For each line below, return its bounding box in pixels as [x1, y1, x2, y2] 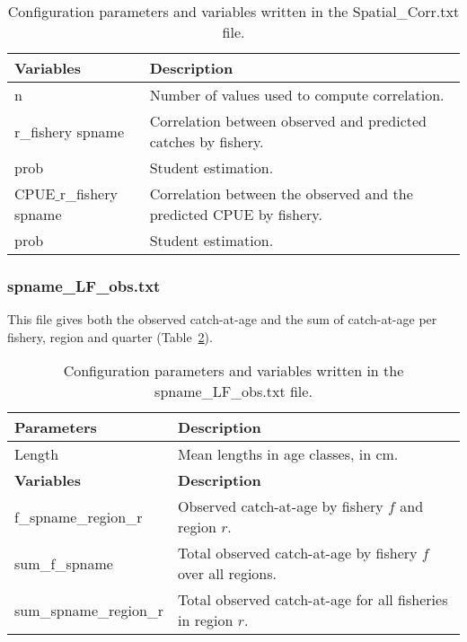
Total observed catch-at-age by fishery [178, 542, 418, 564]
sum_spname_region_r [14, 599, 164, 620]
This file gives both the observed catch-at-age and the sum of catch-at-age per [7, 310, 437, 329]
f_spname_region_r [14, 506, 143, 527]
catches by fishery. [149, 131, 264, 152]
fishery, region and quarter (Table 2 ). [7, 327, 213, 346]
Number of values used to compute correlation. [149, 84, 445, 105]
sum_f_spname [14, 552, 113, 574]
